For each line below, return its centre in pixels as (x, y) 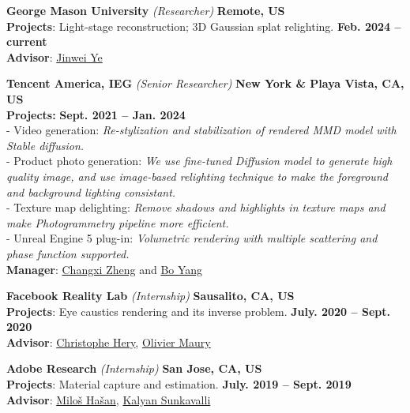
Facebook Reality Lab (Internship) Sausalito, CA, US (150, 296)
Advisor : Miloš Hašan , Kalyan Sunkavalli (109, 399)
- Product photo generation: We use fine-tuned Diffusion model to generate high (199, 161)
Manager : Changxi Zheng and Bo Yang (105, 269)
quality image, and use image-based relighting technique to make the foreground (197, 176)
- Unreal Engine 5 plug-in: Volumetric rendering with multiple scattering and (192, 238)
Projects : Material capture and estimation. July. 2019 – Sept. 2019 (179, 384)
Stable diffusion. (45, 145)
